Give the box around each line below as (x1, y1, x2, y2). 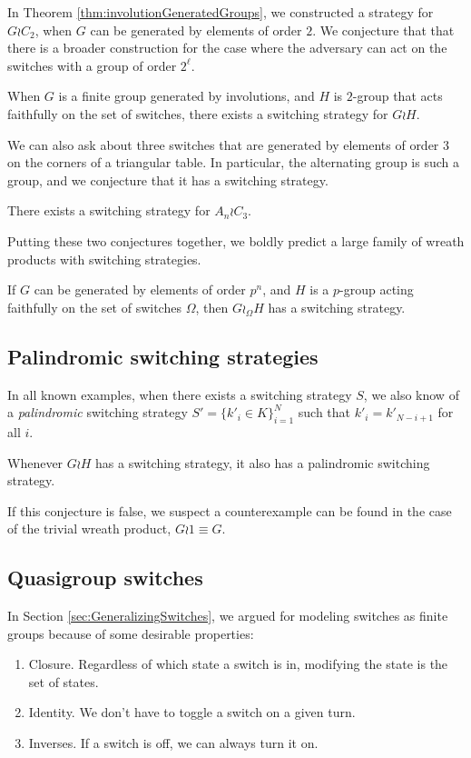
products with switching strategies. (7, 249, 201, 268)
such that (298, 403, 351, 422)
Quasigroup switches (7, 564, 203, 592)
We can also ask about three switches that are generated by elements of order (7, 135, 439, 154)
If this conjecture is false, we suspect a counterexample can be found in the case (7, 501, 452, 520)
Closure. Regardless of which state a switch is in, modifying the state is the (28, 654, 448, 673)
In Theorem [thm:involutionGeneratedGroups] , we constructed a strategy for (7, 3, 434, 21)
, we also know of (363, 384, 459, 404)
